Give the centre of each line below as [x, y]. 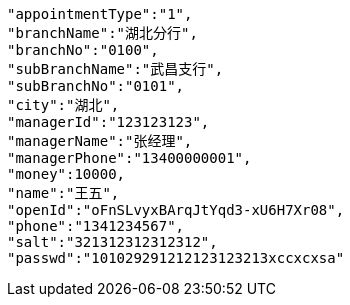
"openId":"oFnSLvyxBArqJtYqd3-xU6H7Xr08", [176, 210]
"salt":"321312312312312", [112, 242]
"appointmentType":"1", [100, 14]
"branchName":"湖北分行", [102, 33]
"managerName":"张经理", [100, 141]
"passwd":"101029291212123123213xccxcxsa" [176, 258]
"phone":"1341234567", [96, 226]
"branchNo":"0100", [83, 50]
